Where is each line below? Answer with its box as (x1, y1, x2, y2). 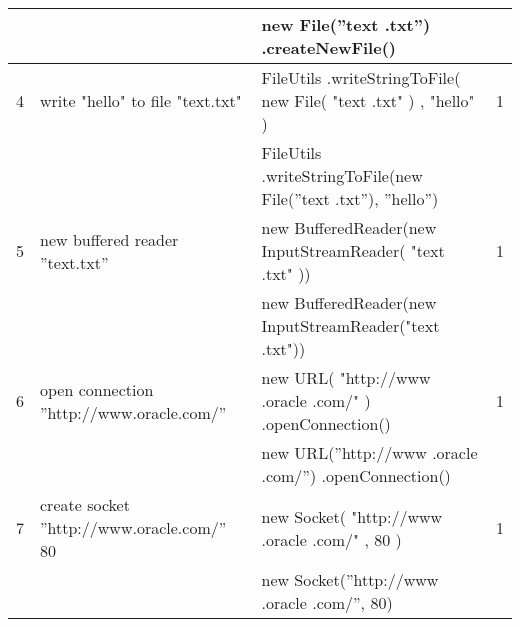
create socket (40, 493, 130, 516)
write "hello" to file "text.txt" (40, 89, 242, 112)
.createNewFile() (261, 36, 396, 59)
